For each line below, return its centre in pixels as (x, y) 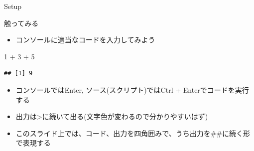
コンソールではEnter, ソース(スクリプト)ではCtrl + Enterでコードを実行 (132, 89)
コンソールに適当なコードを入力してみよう (85, 40)
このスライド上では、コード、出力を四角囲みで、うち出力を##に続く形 (133, 133)
